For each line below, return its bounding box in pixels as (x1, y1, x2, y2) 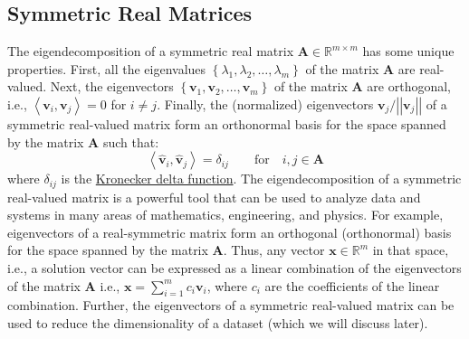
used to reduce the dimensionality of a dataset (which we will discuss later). (7, 313, 428, 332)
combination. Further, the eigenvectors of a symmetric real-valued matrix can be (7, 296, 455, 315)
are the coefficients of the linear (264, 276, 440, 295)
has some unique (362, 42, 455, 61)
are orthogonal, (367, 77, 452, 96)
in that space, (372, 240, 449, 259)
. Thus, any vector (223, 240, 325, 259)
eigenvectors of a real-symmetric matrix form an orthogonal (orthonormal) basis (7, 222, 452, 241)
